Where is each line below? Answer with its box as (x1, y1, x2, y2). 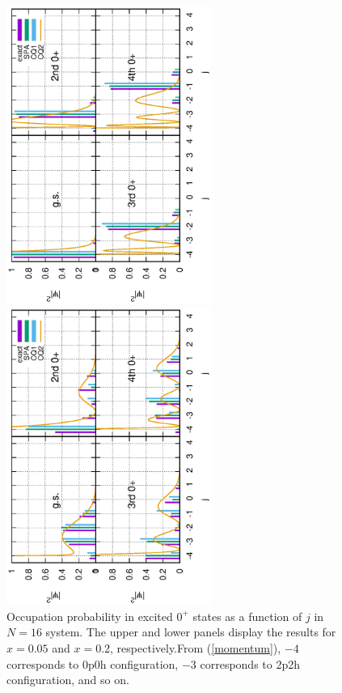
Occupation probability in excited (6, 607, 173, 624)
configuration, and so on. (6, 671, 129, 688)
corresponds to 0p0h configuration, (6, 655, 179, 672)
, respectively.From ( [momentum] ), (110, 639, 281, 656)
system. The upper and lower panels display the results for (45, 623, 336, 640)
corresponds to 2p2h (200, 655, 301, 672)
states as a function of (192, 607, 302, 624)
